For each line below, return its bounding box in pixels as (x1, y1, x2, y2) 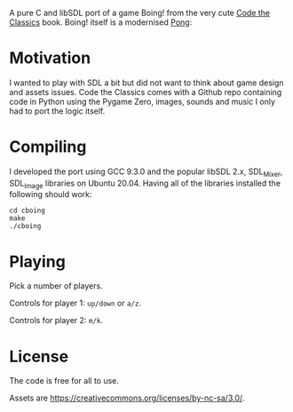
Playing (9, 251, 67, 272)
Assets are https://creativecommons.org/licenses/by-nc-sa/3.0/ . (9, 392, 245, 403)
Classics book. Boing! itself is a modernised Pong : (9, 17, 193, 28)
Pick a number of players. (9, 281, 104, 291)
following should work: (9, 189, 92, 200)
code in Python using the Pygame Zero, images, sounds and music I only (9, 96, 276, 107)
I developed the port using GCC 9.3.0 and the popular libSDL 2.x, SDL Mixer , (9, 166, 283, 178)
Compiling (9, 137, 87, 157)
